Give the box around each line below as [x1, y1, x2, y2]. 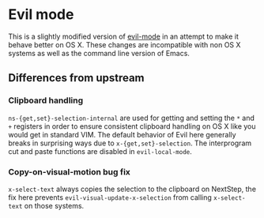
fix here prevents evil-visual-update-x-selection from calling [8, 192, 212, 202]
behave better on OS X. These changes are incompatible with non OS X [8, 39, 241, 49]
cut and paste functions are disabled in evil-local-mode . [8, 146, 192, 156]
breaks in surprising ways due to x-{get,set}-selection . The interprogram [8, 138, 252, 148]
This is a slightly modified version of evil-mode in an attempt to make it [8, 32, 239, 41]
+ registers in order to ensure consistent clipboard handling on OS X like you [8, 121, 256, 131]
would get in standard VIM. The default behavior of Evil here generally [8, 130, 236, 139]
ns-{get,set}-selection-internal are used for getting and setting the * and [8, 113, 255, 122]
